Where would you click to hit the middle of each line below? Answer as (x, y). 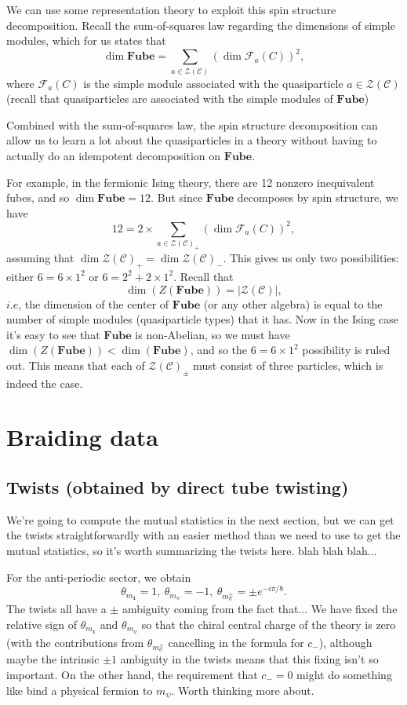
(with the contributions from (75, 642)
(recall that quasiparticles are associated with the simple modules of (170, 99)
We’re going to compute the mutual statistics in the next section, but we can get (200, 519)
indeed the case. (45, 383)
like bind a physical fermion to (80, 690)
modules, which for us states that (86, 40)
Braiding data (83, 437)
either (20, 276)
